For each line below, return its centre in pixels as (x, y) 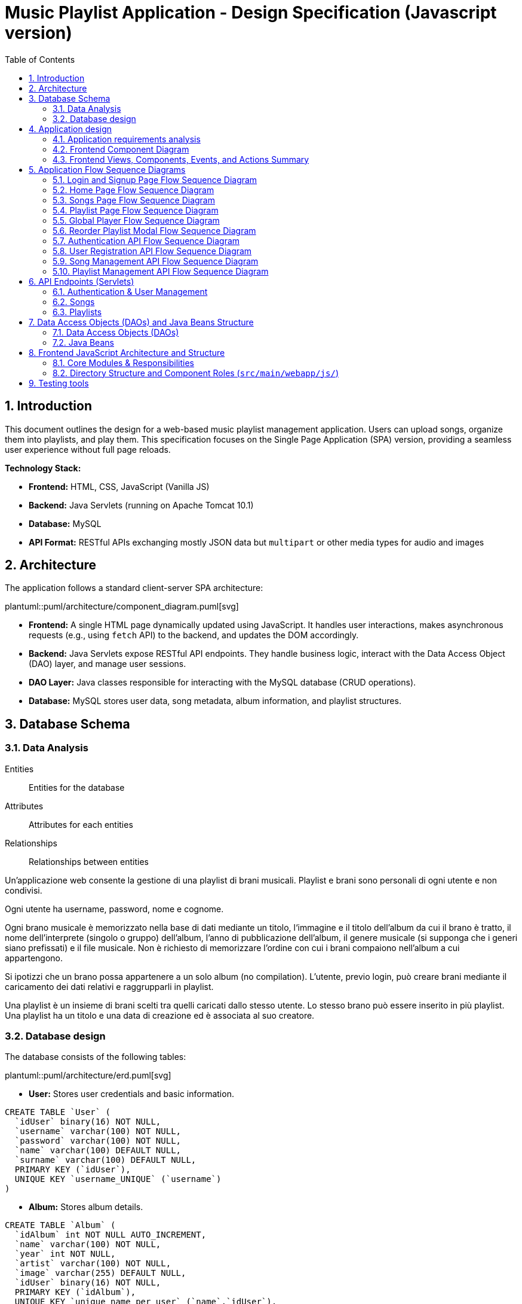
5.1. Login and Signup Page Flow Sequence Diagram (155, 179)
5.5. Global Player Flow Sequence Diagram (136, 220)
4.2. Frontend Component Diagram (121, 149)
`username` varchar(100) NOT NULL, (98, 1131)
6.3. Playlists (77, 312)
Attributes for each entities (81, 824)
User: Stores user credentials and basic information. (131, 1094)
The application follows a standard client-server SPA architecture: (134, 588)
